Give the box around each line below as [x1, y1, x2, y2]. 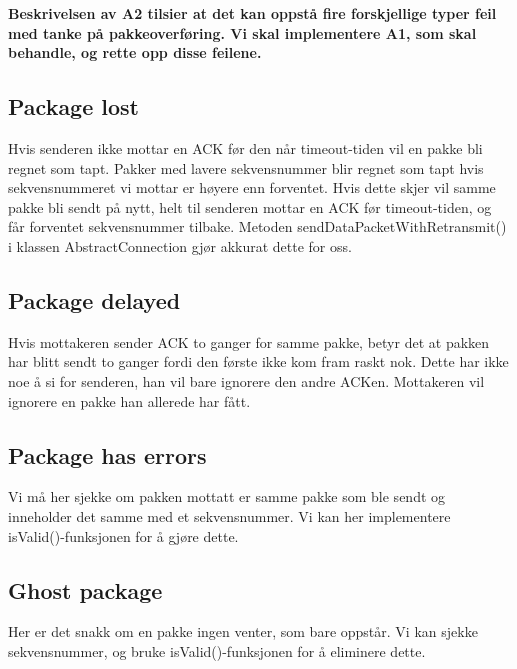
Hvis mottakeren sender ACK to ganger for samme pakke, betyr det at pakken [8, 331, 490, 352]
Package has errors [8, 439, 207, 470]
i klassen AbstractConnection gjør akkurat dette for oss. [8, 235, 352, 256]
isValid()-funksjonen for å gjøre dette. [8, 525, 239, 546]
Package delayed [8, 284, 181, 315]
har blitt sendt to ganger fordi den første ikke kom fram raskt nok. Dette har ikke [8, 351, 509, 372]
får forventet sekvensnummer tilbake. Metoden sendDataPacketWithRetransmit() [8, 216, 507, 237]
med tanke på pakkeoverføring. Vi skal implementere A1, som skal [8, 22, 477, 43]
